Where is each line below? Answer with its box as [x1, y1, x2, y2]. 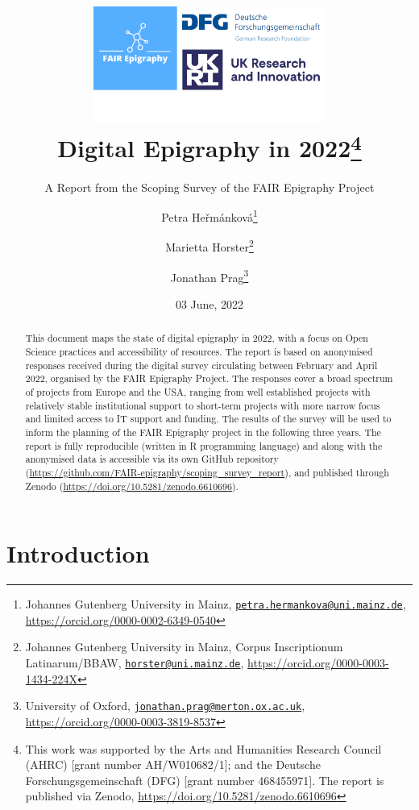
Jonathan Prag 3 [170, 266, 249, 285]
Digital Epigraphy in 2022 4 [57, 128, 362, 164]
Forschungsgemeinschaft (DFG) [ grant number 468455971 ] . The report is [25, 771, 384, 788]
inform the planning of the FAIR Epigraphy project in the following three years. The [25, 425, 381, 438]
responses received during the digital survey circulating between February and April [25, 358, 378, 372]
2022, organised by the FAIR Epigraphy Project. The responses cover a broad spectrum [25, 372, 393, 385]
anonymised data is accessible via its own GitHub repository [25, 452, 279, 466]
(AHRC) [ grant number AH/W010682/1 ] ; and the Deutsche [25, 756, 321, 773]
